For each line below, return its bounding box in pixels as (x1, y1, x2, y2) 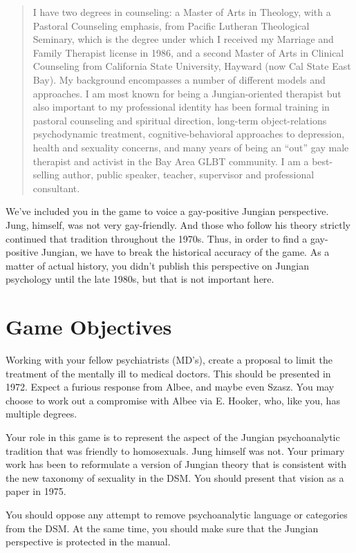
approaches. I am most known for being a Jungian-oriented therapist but (32, 86, 341, 100)
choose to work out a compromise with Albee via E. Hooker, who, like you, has (6, 393, 340, 407)
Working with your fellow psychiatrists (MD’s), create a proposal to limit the (6, 353, 332, 366)
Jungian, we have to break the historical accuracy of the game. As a (41, 245, 330, 259)
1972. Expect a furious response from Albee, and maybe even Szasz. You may (6, 379, 335, 394)
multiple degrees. (6, 406, 77, 421)
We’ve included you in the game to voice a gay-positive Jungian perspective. (6, 204, 329, 218)
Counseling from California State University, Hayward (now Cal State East (32, 59, 351, 73)
